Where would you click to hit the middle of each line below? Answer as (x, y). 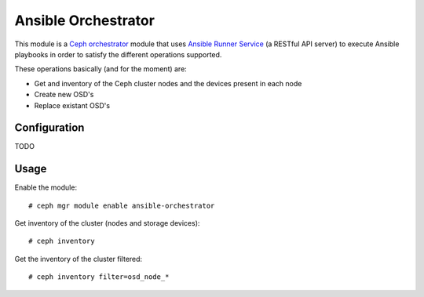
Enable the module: (46, 187)
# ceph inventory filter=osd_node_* (99, 277)
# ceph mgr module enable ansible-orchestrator (122, 205)
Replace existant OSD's (72, 105)
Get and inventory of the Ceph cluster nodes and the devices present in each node (168, 83)
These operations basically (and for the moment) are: (101, 69)
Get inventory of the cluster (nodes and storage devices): (107, 223)
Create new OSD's (64, 95)
